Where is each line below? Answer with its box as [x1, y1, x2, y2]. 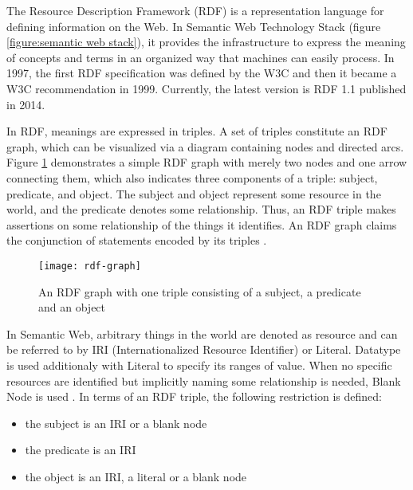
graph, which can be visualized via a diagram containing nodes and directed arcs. [6, 138, 404, 155]
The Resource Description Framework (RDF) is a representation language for [6, 2, 384, 18]
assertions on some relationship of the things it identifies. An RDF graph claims [6, 216, 397, 233]
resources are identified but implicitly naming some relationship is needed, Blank [6, 372, 401, 389]
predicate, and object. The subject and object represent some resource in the [6, 185, 381, 202]
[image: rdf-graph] [38, 260, 141, 272]
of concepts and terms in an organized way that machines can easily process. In [6, 49, 395, 65]
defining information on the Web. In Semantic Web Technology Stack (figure [6, 18, 381, 34]
